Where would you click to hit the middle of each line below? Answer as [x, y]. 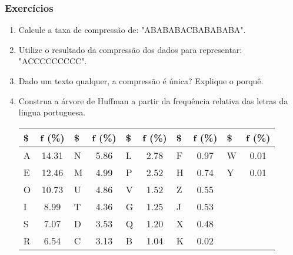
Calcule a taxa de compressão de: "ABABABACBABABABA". [132, 30]
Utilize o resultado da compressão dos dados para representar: [130, 49]
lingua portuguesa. [52, 112]
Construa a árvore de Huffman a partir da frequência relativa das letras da [153, 100]
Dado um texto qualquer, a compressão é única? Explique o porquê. [141, 81]
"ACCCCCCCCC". [53, 61]
